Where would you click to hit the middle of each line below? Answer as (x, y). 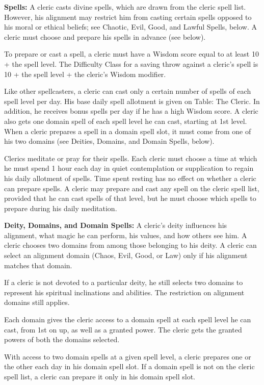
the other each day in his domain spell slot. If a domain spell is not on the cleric (129, 366)
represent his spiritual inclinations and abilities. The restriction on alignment (124, 292)
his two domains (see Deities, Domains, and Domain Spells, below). (109, 141)
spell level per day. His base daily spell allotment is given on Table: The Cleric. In (132, 101)
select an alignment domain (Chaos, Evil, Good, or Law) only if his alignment (126, 255)
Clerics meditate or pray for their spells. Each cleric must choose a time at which (131, 158)
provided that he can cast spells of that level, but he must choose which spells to (130, 198)
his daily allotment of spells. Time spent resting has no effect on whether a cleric (130, 178)
